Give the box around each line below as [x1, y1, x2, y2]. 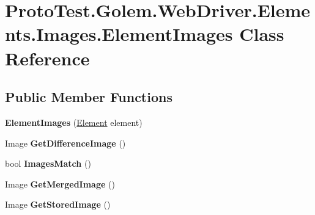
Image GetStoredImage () [5, 198, 111, 211]
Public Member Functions [5, 87, 172, 106]
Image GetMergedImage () [5, 177, 115, 190]
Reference [5, 45, 90, 70]
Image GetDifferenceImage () [5, 136, 126, 149]
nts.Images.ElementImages [5, 21, 233, 46]
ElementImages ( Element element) [5, 115, 143, 128]
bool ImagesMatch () [5, 157, 91, 170]
